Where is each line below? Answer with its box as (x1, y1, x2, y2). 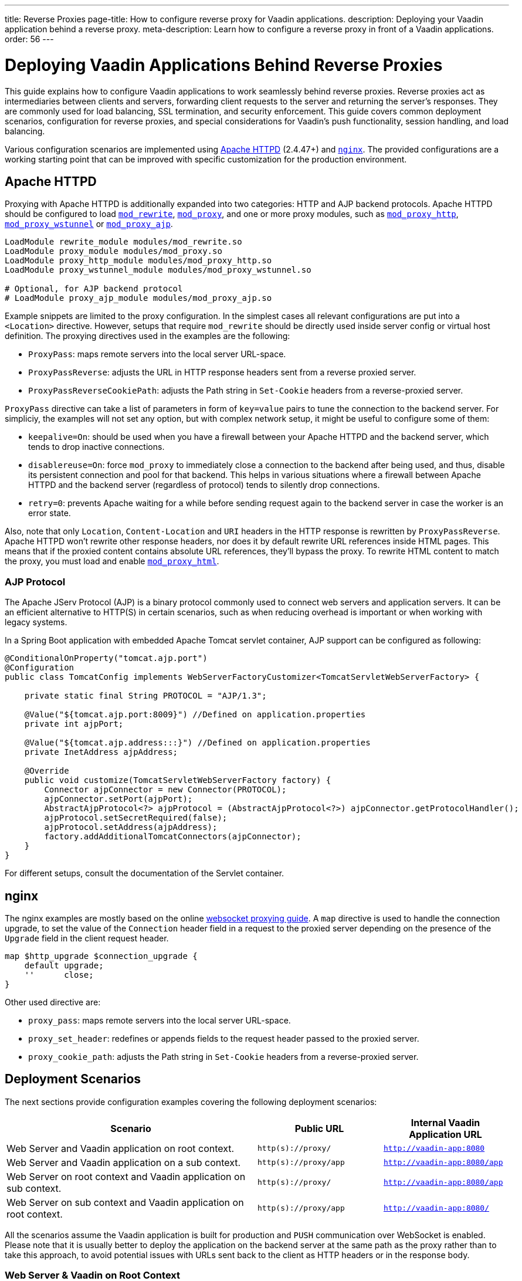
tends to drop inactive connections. (28, 442, 165, 452)
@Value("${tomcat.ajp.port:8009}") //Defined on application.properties (24, 710, 366, 720)
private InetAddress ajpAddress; (24, 747, 178, 757)
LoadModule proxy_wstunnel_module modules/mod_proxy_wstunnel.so (5, 265, 311, 275)
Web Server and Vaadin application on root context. (6, 1142, 235, 1154)
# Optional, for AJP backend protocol (5, 284, 183, 294)
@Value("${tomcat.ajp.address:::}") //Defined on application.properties (24, 738, 371, 748)
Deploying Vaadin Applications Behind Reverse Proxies (5, 55, 443, 75)
